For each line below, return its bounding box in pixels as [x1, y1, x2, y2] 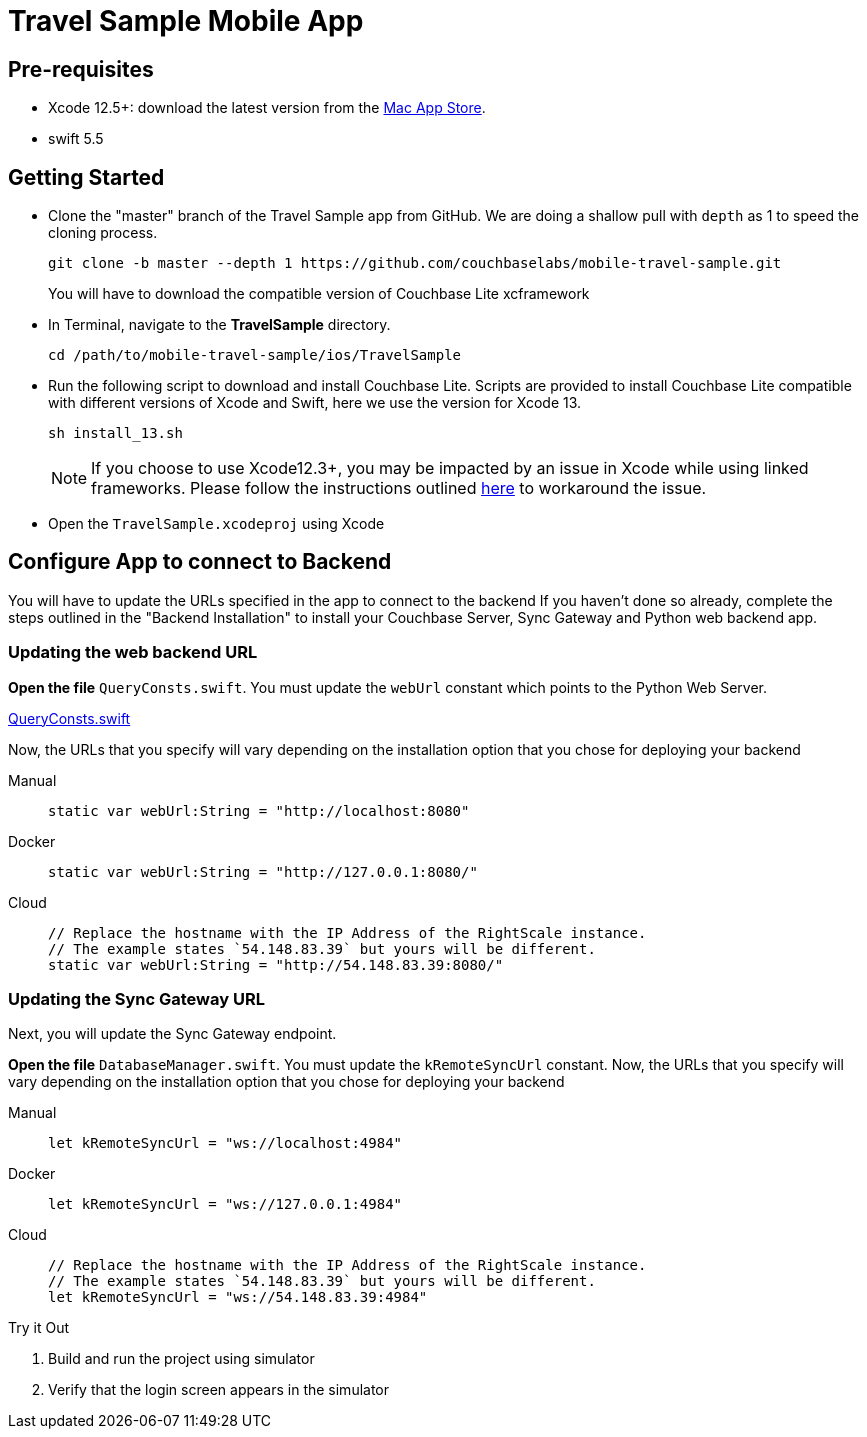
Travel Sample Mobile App [8, 4, 364, 38]
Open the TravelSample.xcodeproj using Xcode [48, 515, 385, 533]
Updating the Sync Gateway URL [8, 988, 265, 1009]
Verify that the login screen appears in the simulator [48, 1381, 390, 1399]
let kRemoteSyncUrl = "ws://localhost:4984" [48, 1135, 403, 1152]
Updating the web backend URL [8, 642, 258, 663]
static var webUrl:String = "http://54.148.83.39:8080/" [48, 956, 504, 973]
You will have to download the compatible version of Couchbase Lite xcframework [48, 285, 590, 303]
